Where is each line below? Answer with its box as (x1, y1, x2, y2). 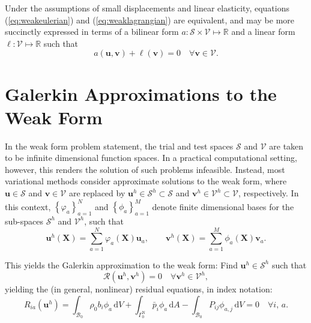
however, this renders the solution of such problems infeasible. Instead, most (5, 163, 285, 175)
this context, (5, 200, 51, 213)
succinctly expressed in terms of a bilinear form (5, 25, 179, 38)
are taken (269, 139, 304, 152)
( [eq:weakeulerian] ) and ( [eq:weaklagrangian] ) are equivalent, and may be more (5, 13, 295, 26)
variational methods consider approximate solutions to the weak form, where (5, 175, 287, 187)
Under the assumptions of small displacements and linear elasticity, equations (5, 2, 289, 14)
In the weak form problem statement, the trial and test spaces (5, 139, 234, 152)
